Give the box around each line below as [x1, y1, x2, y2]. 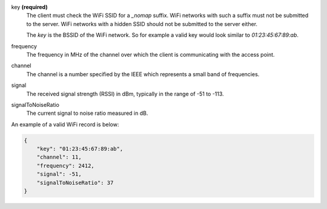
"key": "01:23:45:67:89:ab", [36, 146, 124, 152]
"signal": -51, [36, 171, 82, 178]
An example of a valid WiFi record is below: [11, 121, 119, 128]
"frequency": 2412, [36, 162, 95, 169]
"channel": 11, [36, 154, 82, 161]
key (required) [11, 4, 48, 10]
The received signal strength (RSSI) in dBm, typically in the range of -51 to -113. [26, 90, 224, 97]
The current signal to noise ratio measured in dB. [26, 109, 148, 117]
